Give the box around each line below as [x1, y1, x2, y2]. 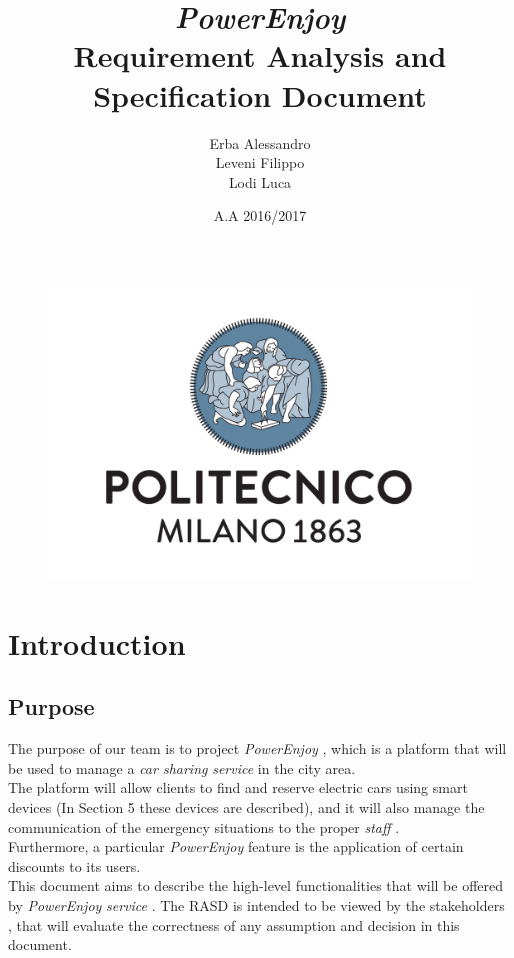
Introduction [8, 622, 186, 663]
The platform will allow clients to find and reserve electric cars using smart [8, 777, 468, 798]
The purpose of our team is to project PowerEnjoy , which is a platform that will [8, 738, 507, 759]
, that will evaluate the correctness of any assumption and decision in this [8, 914, 460, 935]
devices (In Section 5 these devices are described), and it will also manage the [8, 796, 485, 817]
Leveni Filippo [215, 152, 305, 173]
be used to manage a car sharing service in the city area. [8, 757, 356, 778]
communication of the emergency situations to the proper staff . [8, 816, 400, 837]
